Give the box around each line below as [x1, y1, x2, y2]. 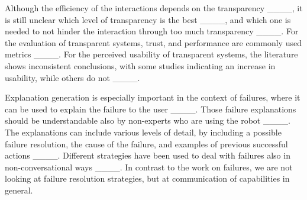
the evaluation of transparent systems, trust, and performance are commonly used [5, 36, 302, 49]
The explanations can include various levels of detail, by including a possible [5, 125, 282, 138]
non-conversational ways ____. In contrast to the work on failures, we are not [5, 160, 293, 173]
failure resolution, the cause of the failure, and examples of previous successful [5, 137, 288, 150]
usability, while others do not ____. [5, 71, 140, 83]
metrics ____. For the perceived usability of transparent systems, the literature [5, 48, 298, 60]
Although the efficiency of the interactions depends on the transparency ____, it [5, 2, 303, 14]
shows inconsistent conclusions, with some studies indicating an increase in [5, 59, 276, 72]
